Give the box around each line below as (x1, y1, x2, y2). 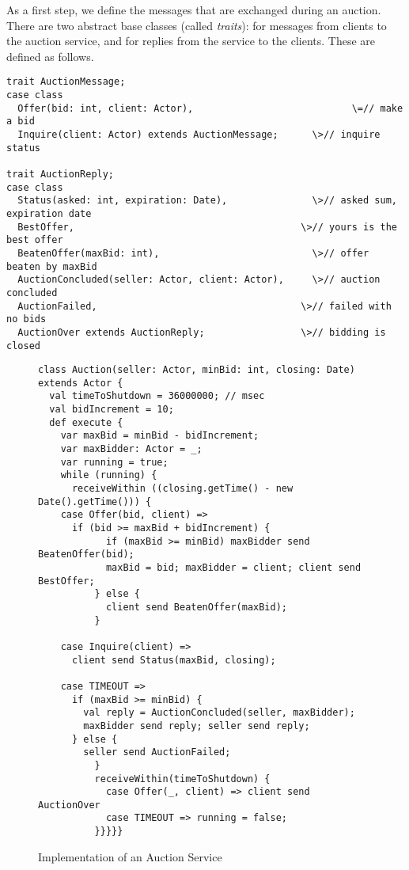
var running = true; (60, 456, 169, 468)
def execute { (49, 416, 123, 428)
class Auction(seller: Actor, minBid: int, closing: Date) (38, 364, 355, 376)
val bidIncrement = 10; (49, 404, 174, 416)
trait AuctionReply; (6, 168, 115, 180)
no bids (6, 313, 47, 325)
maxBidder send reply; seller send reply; (83, 720, 310, 731)
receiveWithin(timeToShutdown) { (94, 773, 271, 785)
